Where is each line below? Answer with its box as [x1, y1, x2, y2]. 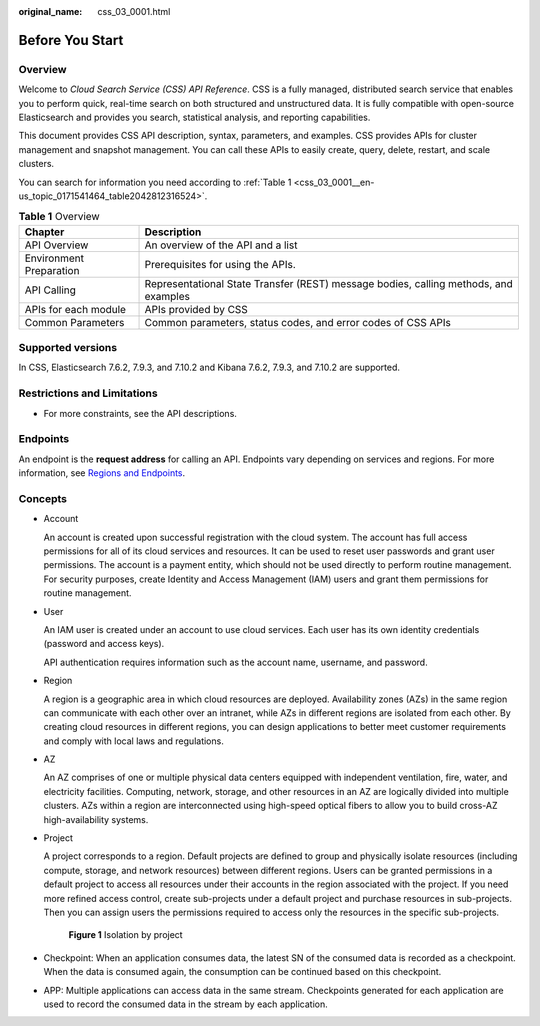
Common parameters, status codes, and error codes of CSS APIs [144, 315, 452, 329]
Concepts [18, 491, 68, 505]
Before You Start [18, 31, 124, 49]
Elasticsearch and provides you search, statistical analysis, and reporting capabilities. [18, 111, 371, 123]
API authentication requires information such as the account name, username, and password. [43, 656, 429, 668]
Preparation [24, 263, 80, 277]
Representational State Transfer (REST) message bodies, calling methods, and [144, 276, 514, 290]
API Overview [24, 238, 89, 252]
